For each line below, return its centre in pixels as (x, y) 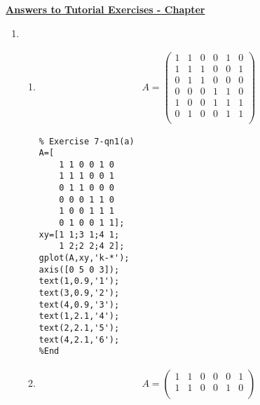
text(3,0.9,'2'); (79, 293)
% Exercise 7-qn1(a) (87, 141)
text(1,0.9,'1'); (79, 281)
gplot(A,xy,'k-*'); (84, 258)
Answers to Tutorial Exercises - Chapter (105, 9)
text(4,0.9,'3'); (79, 304)
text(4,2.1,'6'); (79, 339)
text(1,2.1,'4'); (79, 316)
